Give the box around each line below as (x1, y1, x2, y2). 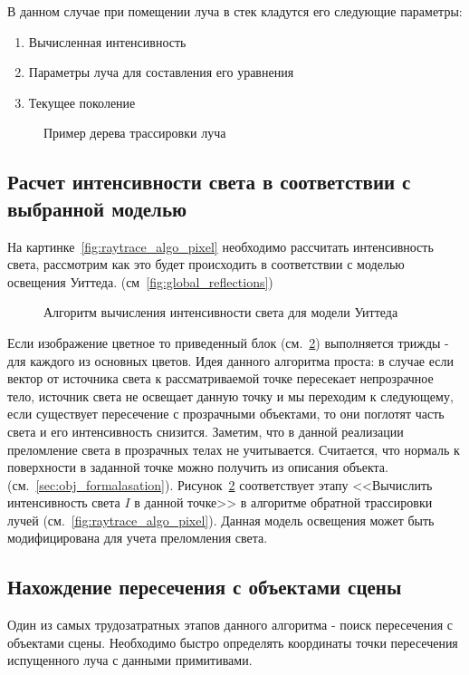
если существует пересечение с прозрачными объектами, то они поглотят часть (7, 404, 445, 423)
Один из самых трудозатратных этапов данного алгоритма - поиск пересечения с (7, 615, 453, 634)
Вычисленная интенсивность (28, 32, 187, 51)
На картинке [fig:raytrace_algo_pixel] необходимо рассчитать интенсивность (7, 236, 434, 256)
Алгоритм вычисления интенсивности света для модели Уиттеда (43, 303, 398, 322)
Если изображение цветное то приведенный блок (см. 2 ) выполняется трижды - (7, 333, 449, 352)
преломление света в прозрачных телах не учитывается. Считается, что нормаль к (7, 439, 460, 458)
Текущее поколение (28, 92, 136, 111)
